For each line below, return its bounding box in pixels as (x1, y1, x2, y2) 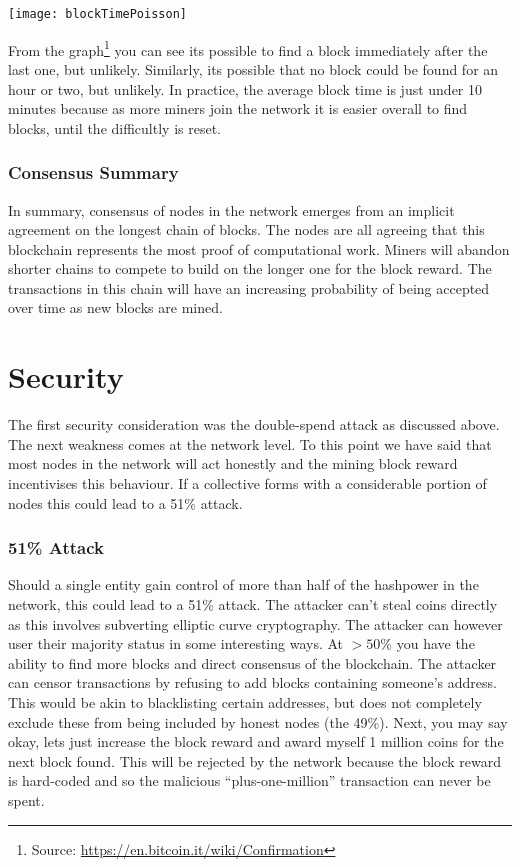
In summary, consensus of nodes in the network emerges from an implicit (8, 199, 455, 220)
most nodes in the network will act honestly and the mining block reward (8, 453, 458, 474)
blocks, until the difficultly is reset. (8, 117, 221, 138)
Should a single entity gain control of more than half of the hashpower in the (8, 574, 479, 595)
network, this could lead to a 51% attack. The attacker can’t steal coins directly (8, 593, 498, 614)
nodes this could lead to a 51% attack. (8, 492, 243, 513)
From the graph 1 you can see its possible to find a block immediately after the (8, 36, 488, 60)
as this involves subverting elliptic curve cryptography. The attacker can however (8, 613, 503, 634)
